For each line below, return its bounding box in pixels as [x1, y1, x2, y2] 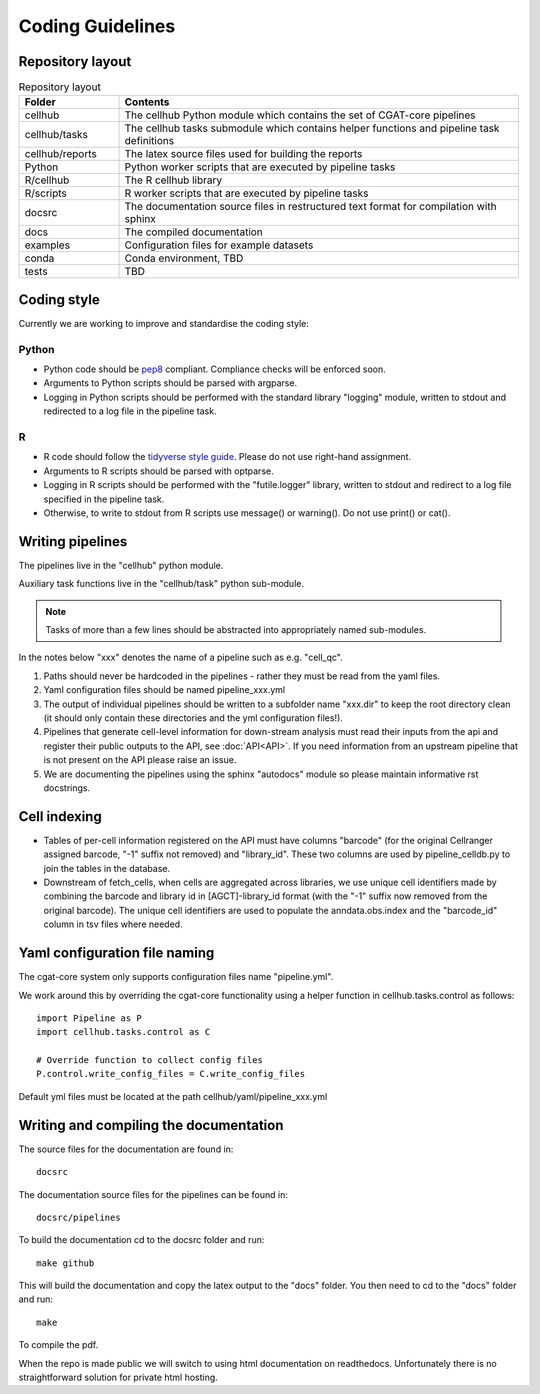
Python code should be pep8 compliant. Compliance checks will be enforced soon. [43, 363, 387, 375]
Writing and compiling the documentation [18, 1116, 284, 1134]
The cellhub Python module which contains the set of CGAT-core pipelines [124, 108, 476, 122]
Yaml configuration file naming [18, 945, 215, 962]
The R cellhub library [124, 173, 223, 187]
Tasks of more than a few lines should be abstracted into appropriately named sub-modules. [45, 624, 427, 636]
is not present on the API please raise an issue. [43, 754, 237, 766]
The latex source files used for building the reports [124, 147, 363, 161]
